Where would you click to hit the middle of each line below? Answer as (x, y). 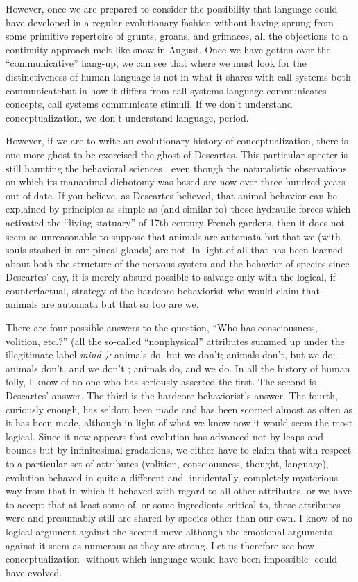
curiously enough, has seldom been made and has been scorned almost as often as (179, 409)
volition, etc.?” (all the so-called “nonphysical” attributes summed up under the (175, 341)
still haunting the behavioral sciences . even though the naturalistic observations (176, 168)
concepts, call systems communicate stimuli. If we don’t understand (149, 104)
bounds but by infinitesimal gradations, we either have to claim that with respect (179, 450)
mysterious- (317, 477)
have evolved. (34, 572)
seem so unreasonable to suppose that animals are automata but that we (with (173, 236)
